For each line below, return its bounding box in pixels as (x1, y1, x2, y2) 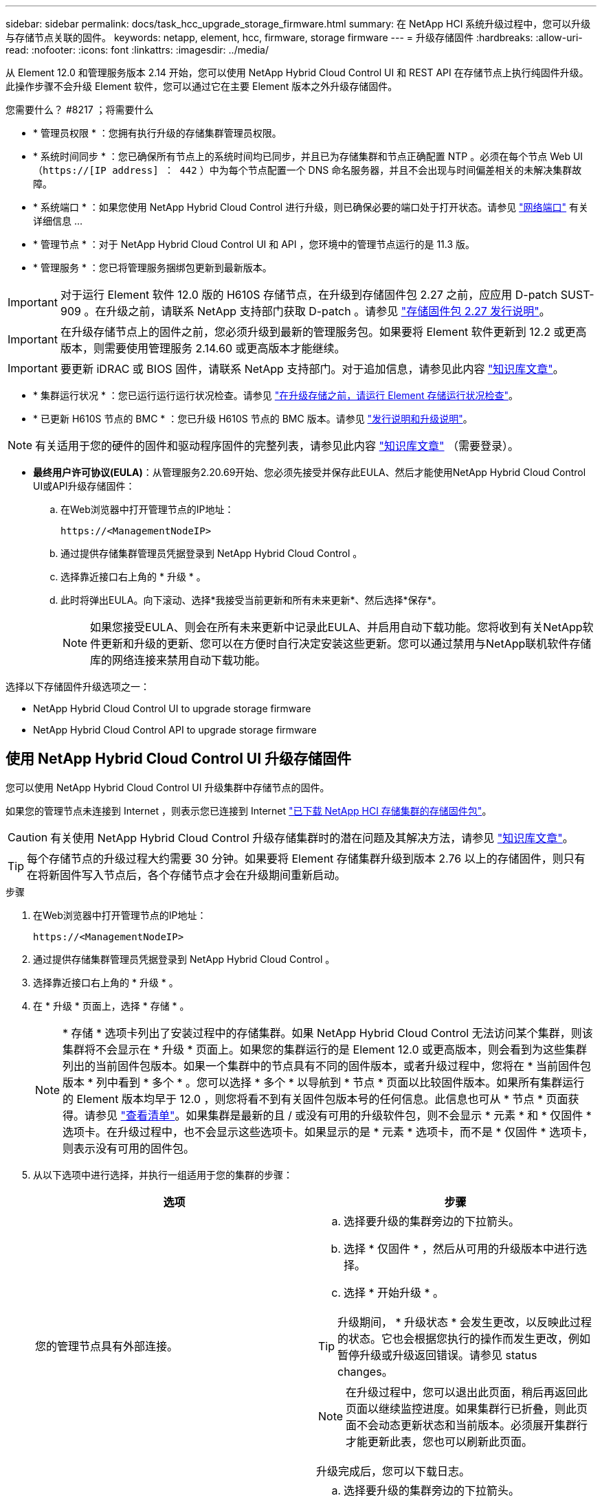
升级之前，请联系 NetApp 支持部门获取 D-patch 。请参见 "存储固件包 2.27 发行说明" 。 (106, 304, 550, 318)
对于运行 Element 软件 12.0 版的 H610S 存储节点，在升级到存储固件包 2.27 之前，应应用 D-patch (60, 288, 558, 302)
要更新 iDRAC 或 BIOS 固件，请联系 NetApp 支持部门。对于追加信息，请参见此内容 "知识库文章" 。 (60, 362, 564, 376)
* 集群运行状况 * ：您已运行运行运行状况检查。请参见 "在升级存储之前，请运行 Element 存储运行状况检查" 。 (33, 389, 518, 401)
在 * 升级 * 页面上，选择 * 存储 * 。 (33, 999, 190, 1012)
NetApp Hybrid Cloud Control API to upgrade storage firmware (33, 724, 317, 736)
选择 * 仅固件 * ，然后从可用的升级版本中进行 (344, 1241, 577, 1255)
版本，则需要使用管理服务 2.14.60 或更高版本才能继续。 (60, 341, 346, 355)
